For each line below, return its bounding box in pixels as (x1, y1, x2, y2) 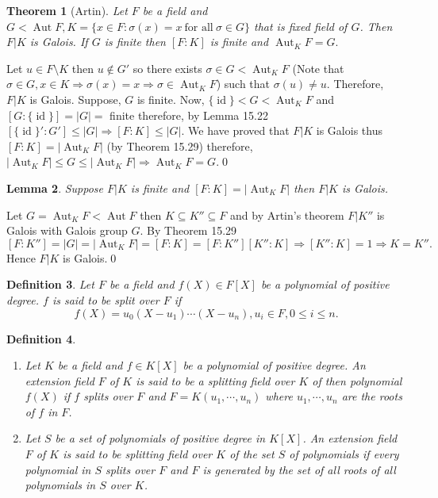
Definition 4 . (6, 330, 76, 347)
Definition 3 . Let (6, 276, 94, 293)
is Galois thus (316, 122, 382, 139)
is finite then (104, 33, 166, 50)
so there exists (133, 59, 202, 76)
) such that (216, 75, 271, 92)
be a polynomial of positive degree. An (182, 357, 366, 373)
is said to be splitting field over (63, 446, 213, 462)
